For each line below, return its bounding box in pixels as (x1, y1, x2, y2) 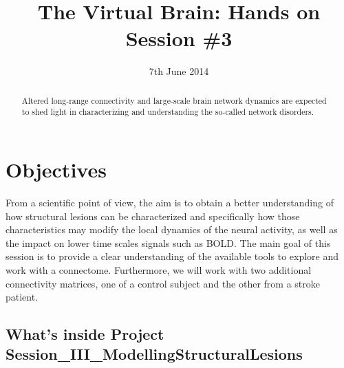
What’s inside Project (6, 323, 164, 345)
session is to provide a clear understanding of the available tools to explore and (6, 249, 339, 263)
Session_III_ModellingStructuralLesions (6, 343, 303, 365)
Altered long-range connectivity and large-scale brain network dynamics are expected (21, 94, 327, 106)
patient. (6, 290, 39, 304)
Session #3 (125, 24, 233, 52)
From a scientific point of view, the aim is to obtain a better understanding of (6, 195, 334, 209)
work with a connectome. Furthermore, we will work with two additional (6, 262, 312, 277)
